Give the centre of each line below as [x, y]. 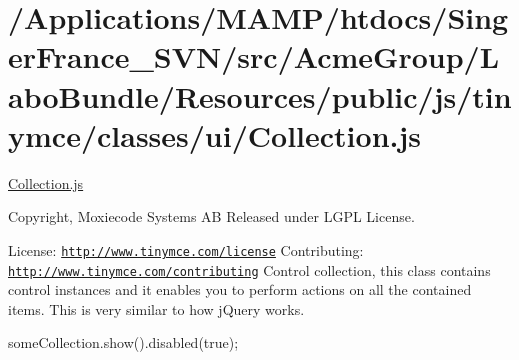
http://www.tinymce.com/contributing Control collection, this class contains [249, 269]
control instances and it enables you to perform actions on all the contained [240, 289]
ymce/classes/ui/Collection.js [215, 134]
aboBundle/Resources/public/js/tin [260, 95]
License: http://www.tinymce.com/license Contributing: [186, 249]
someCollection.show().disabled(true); [123, 342]
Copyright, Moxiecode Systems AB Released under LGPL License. [211, 216]
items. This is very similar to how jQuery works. [156, 308]
